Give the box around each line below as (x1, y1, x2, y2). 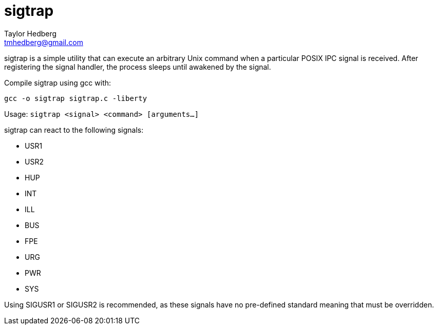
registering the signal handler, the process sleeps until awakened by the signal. (4, 62, 271, 71)
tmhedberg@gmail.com (4, 37, 83, 47)
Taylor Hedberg (4, 29, 57, 38)
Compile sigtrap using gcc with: (4, 78, 111, 87)
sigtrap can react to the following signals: (4, 125, 144, 134)
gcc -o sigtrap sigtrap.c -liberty (4, 94, 147, 102)
